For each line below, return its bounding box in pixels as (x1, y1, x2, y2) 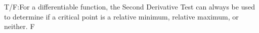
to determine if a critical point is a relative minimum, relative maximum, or (4, 11, 239, 21)
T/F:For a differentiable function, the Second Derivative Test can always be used (4, 1, 255, 11)
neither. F (4, 21, 35, 31)
